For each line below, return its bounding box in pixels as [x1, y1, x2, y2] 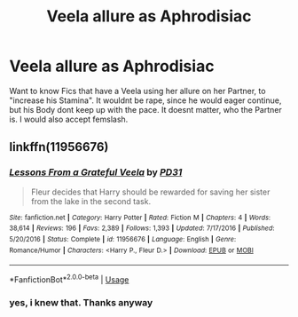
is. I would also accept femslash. [9, 114, 129, 124]
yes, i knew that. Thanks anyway [9, 296, 153, 308]
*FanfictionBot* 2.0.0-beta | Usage [9, 273, 129, 285]
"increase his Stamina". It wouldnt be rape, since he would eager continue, [9, 95, 282, 106]
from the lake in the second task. [30, 195, 152, 206]
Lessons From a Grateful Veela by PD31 [9, 166, 183, 178]
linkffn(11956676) [9, 139, 109, 155]
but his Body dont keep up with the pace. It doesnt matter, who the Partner [9, 104, 282, 115]
